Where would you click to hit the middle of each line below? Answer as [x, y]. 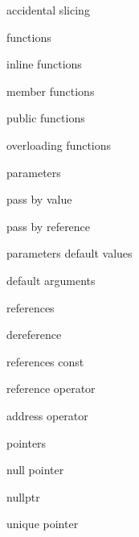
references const [45, 361]
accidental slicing [48, 10]
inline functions [44, 64]
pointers [27, 442]
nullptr [23, 496]
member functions [51, 91]
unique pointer [43, 524]
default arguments [51, 280]
